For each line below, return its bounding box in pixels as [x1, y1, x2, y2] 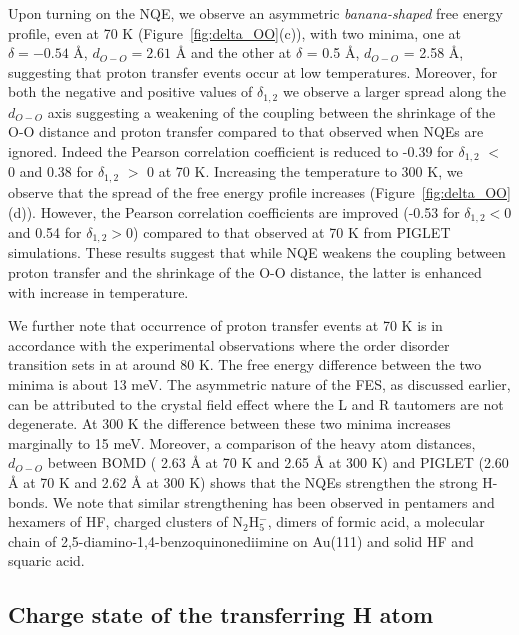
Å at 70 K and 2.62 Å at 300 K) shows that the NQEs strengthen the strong [8, 471, 478, 492]
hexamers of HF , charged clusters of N [8, 511, 244, 532]
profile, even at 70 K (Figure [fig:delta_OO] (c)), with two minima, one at [8, 22, 461, 43]
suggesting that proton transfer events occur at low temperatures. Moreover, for [8, 61, 498, 82]
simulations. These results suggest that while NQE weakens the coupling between [8, 242, 506, 263]
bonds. [8, 491, 49, 512]
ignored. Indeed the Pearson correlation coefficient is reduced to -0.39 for [8, 141, 454, 162]
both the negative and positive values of [8, 81, 253, 102]
